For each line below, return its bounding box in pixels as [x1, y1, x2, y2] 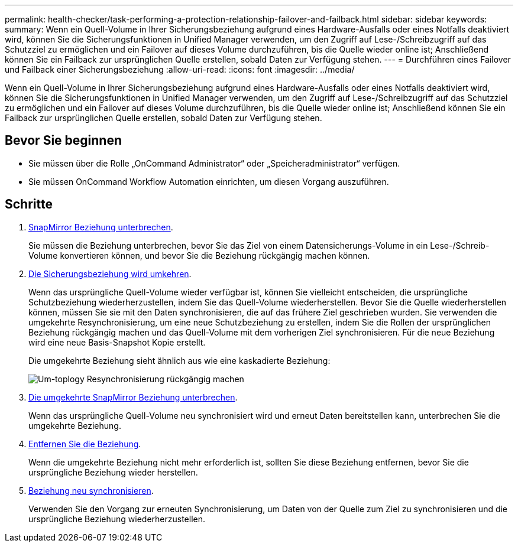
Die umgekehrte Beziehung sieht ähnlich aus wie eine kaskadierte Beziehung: [28, 355, 331, 366]
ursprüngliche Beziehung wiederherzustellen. [28, 513, 206, 524]
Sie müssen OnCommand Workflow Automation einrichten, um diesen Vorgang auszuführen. [28, 176, 389, 187]
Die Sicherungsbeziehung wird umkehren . [28, 268, 192, 279]
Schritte [5, 197, 53, 212]
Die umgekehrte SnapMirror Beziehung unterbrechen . [28, 392, 238, 402]
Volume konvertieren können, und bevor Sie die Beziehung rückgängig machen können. [28, 250, 370, 261]
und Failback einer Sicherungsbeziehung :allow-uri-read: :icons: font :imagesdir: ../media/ [5, 64, 355, 74]
